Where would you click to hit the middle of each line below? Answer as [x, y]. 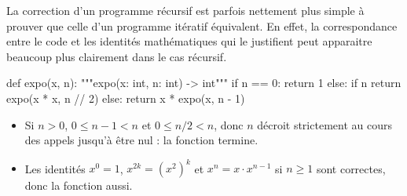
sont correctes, [351, 168]
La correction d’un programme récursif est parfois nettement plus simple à [185, 10]
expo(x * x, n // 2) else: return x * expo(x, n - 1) [126, 98]
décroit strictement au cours [324, 124]
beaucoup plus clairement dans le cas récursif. [117, 56]
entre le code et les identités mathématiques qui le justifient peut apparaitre [189, 41]
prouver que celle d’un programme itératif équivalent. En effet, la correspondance [202, 25]
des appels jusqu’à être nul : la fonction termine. [141, 140]
